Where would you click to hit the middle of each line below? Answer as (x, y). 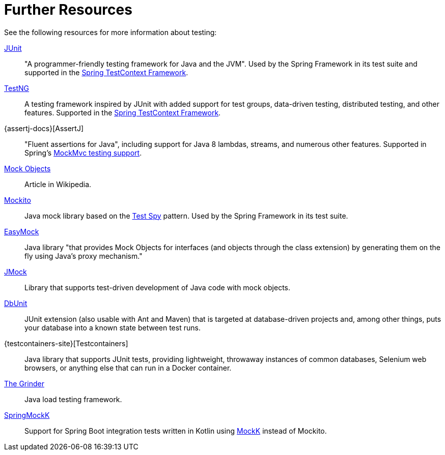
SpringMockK (27, 415)
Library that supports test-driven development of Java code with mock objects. (158, 287)
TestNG (17, 88)
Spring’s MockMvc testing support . (83, 153)
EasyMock (22, 231)
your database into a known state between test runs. (113, 327)
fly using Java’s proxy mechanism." (84, 256)
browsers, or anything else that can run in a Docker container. (128, 368)
